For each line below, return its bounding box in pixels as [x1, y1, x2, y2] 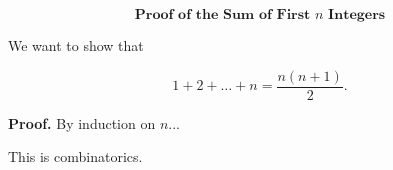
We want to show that [8, 35, 144, 55]
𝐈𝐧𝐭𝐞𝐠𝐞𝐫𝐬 [328, 8, 386, 22]
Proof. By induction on [8, 112, 156, 133]
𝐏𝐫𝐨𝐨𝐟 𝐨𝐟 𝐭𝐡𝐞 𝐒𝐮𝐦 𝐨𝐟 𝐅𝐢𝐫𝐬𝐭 [134, 8, 311, 22]
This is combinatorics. [8, 146, 143, 167]
